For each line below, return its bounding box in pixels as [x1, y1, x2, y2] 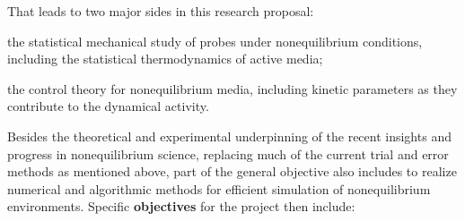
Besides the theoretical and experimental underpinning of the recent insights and [7, 126, 452, 145]
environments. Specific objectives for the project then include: [7, 197, 355, 216]
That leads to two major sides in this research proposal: [7, 2, 314, 20]
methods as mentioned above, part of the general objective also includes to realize [7, 162, 457, 181]
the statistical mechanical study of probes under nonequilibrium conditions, [7, 31, 423, 50]
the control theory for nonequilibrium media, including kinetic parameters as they [7, 79, 458, 98]
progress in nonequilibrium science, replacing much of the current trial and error [7, 144, 449, 163]
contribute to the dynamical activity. [7, 97, 209, 115]
